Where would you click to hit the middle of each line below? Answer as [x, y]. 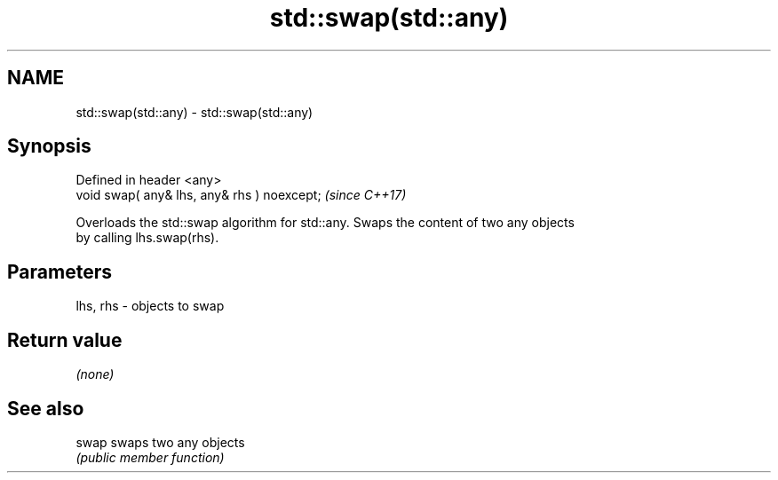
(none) [95, 374]
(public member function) [150, 457]
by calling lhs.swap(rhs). [147, 238]
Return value [65, 340]
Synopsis [49, 146]
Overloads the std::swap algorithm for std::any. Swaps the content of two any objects [325, 223]
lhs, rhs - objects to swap [150, 306]
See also [46, 408]
